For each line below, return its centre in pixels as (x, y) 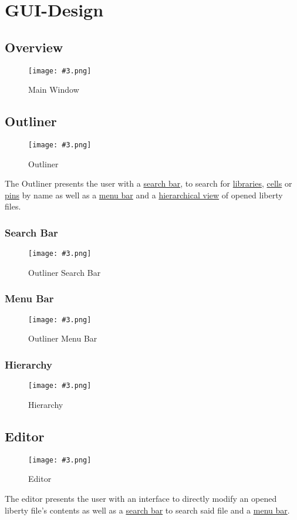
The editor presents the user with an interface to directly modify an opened (141, 498)
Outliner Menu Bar (63, 338)
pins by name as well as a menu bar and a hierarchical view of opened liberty (144, 195)
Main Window (54, 90)
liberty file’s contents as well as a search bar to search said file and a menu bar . (147, 510)
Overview (34, 47)
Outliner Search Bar (65, 272)
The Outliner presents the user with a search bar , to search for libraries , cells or (148, 183)
